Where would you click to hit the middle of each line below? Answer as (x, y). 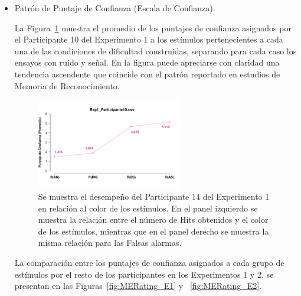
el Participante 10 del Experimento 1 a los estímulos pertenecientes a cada (149, 39)
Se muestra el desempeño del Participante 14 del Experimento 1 (154, 196)
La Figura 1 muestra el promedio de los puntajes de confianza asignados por (153, 27)
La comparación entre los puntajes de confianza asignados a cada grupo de (149, 262)
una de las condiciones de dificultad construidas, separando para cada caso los (156, 51)
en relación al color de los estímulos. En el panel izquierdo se (148, 208)
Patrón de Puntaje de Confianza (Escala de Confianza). (115, 8)
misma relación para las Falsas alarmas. (110, 243)
